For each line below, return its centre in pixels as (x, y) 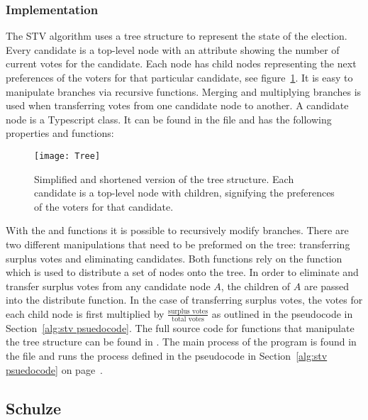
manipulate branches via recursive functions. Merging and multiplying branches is (184, 91)
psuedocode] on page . (54, 369)
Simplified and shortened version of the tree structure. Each (164, 178)
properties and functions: (60, 133)
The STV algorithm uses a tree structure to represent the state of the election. (177, 36)
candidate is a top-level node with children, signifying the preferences (184, 193)
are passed (327, 286)
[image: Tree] (67, 156)
